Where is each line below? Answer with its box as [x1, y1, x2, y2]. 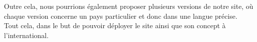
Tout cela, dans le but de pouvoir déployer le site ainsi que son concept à [4, 20, 226, 31]
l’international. [4, 30, 49, 40]
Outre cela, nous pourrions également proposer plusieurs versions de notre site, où [4, 1, 254, 11]
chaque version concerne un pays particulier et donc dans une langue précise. [4, 10, 238, 21]
